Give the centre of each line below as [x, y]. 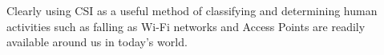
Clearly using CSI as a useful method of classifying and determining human [192, 10]
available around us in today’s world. [97, 42]
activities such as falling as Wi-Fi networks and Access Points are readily [186, 26]
